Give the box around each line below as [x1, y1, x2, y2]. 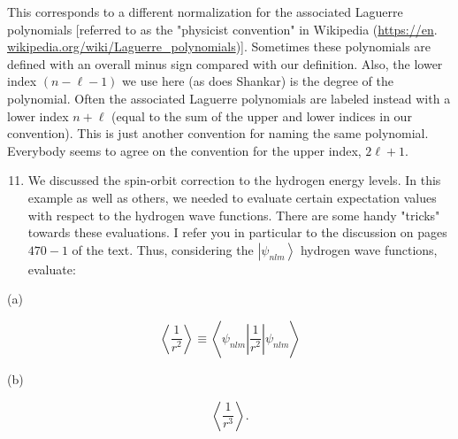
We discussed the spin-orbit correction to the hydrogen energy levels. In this [27, 171, 441, 189]
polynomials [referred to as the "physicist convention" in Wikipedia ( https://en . [7, 19, 438, 38]
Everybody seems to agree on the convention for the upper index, [7, 141, 362, 159]
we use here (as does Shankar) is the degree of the [122, 72, 393, 90]
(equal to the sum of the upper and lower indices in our [111, 106, 412, 125]
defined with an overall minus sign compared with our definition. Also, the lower [7, 54, 443, 73]
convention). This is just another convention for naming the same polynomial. [7, 124, 429, 142]
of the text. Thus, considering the [72, 240, 254, 258]
